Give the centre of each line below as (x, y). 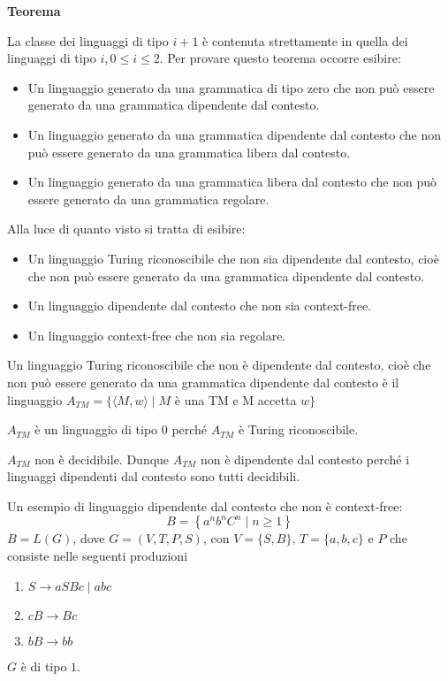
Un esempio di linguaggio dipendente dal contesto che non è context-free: (205, 505)
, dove (89, 538)
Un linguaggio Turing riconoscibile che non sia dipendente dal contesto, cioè (233, 258)
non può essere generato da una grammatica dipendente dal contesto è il (203, 382)
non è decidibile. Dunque (102, 459)
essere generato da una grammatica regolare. (148, 199)
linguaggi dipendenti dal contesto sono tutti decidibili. (154, 476)
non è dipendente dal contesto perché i (305, 459)
